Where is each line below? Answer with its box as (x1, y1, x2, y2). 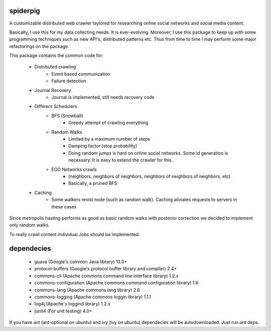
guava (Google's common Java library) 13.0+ (34, 259, 127, 265)
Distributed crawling (34, 64, 76, 70)
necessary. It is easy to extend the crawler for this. (68, 157, 173, 163)
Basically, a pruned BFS (68, 180, 117, 186)
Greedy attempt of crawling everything (68, 120, 149, 126)
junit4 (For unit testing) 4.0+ (34, 308, 92, 314)
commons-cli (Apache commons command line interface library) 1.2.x (34, 273, 179, 279)
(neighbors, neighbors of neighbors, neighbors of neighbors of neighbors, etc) (68, 173, 231, 179)
